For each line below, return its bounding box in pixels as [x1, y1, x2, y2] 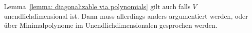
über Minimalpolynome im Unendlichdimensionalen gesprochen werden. [4, 20, 217, 30]
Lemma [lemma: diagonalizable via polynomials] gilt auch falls [4, 1, 191, 11]
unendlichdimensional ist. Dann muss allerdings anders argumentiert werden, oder [4, 11, 248, 21]
